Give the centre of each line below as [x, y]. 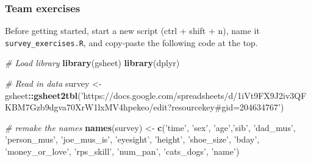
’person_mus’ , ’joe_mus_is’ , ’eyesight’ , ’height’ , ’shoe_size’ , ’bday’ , [132, 139]
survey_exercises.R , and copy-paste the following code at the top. [131, 42]
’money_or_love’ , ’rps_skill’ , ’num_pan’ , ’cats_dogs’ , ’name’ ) [122, 151]
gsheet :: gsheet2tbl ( [43, 95]
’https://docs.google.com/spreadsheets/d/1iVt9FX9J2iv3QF [194, 95]
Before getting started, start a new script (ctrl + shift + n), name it [132, 31]
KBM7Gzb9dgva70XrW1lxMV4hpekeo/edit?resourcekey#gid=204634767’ [143, 107]
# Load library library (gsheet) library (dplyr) [92, 63]
